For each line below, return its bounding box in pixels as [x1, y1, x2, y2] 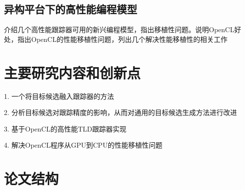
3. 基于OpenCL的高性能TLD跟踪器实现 [4, 123, 127, 133]
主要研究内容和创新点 [4, 62, 141, 82]
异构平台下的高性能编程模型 [4, 1, 137, 17]
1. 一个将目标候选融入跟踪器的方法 [4, 91, 114, 101]
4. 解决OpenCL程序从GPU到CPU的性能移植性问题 [4, 140, 163, 150]
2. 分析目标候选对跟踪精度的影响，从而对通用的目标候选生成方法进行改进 [4, 107, 237, 117]
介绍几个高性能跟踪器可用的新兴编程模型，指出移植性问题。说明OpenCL [4, 24, 234, 35]
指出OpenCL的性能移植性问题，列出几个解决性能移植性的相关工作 [17, 34, 227, 44]
